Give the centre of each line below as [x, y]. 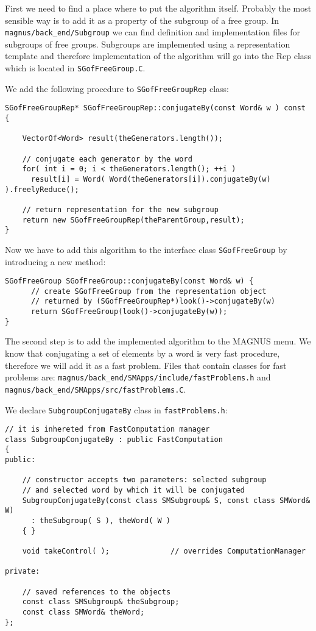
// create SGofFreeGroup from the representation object [149, 291]
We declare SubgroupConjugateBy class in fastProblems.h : [116, 409]
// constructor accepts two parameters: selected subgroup [144, 480]
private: [23, 572]
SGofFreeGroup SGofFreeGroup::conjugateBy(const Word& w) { [129, 281]
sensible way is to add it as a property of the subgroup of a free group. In [142, 20]
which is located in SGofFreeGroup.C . [75, 68]
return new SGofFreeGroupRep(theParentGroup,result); [133, 220]
